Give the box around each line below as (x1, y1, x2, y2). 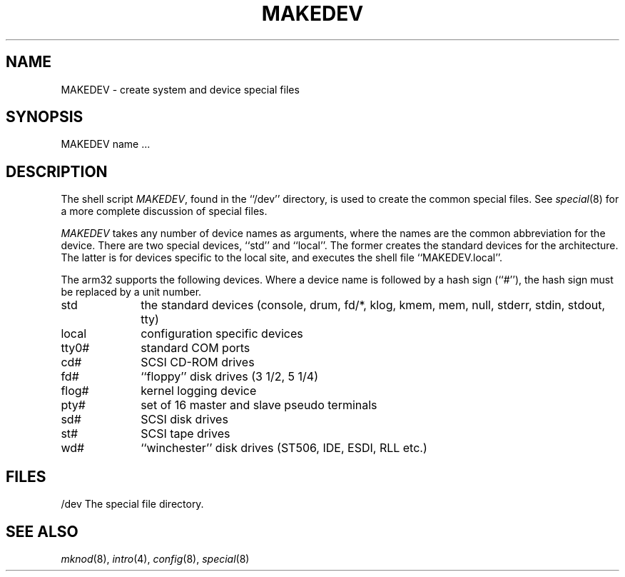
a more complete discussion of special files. (61, 205, 268, 218)
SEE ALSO (6, 522, 78, 541)
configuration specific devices (141, 326, 303, 341)
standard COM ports (141, 341, 250, 356)
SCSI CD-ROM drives (141, 355, 255, 370)
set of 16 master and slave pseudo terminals (141, 398, 377, 413)
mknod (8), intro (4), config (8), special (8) (61, 552, 250, 565)
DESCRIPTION (6, 162, 108, 181)
